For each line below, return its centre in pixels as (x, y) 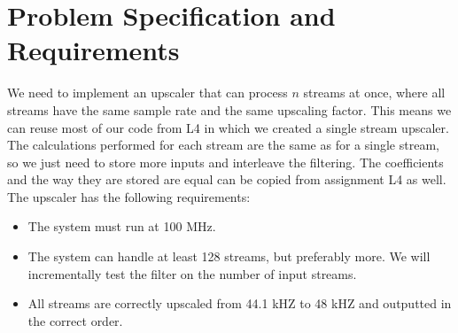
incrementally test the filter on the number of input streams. (192, 273)
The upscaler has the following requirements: (129, 196)
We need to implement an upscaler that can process (147, 93)
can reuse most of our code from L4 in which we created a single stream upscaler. (228, 127)
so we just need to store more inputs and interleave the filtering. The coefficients (225, 162)
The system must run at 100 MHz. (122, 226)
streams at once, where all (374, 93)
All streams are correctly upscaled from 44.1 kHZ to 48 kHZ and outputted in (240, 303)
